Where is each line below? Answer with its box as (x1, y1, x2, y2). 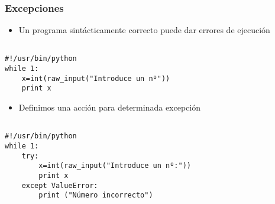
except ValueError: (21, 181, 98, 190)
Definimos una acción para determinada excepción (18, 101, 200, 114)
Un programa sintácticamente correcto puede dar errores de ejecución (18, 24, 270, 36)
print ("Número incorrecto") (38, 191, 153, 200)
